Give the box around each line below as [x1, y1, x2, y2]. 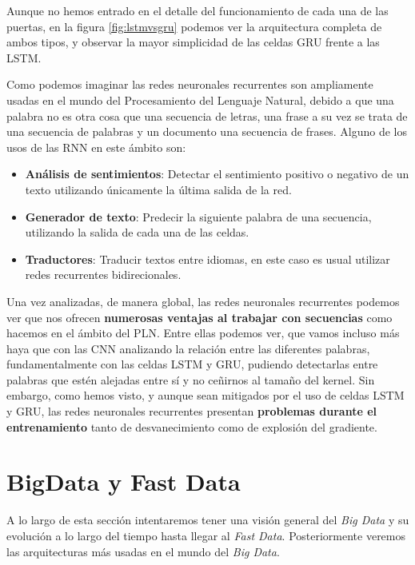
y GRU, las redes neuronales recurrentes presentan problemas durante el [6, 403, 377, 420]
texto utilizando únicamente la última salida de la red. [25, 181, 292, 197]
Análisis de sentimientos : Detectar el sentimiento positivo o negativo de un [25, 165, 409, 182]
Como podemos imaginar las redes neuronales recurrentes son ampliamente [6, 76, 373, 93]
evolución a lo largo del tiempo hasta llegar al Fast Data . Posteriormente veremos [6, 527, 406, 543]
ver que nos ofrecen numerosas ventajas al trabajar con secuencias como [6, 308, 393, 325]
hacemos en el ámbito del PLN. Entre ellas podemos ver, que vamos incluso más [6, 324, 400, 341]
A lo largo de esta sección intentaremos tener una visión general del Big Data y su [6, 511, 409, 528]
